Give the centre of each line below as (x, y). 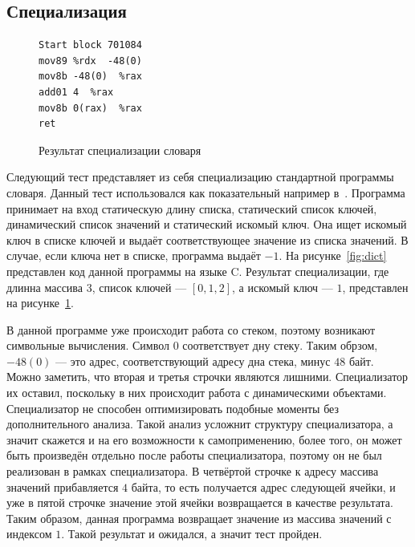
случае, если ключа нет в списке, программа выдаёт (134, 255)
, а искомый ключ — (283, 287)
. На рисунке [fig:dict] (333, 255)
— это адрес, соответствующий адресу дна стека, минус (193, 361)
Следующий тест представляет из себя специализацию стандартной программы (200, 177)
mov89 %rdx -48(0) (90, 61)
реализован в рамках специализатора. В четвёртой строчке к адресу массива (193, 471)
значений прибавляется (63, 486)
